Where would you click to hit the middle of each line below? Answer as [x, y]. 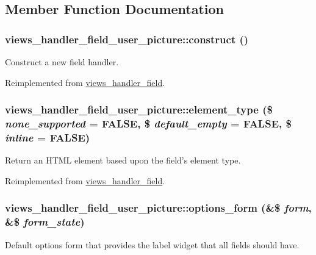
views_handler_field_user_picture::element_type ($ [139, 110]
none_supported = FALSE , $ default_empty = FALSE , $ [148, 124]
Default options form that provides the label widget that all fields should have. [152, 244]
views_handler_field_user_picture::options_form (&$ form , [158, 208]
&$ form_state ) [45, 222]
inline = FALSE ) [48, 137]
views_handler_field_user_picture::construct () [127, 39]
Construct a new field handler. [62, 62]
